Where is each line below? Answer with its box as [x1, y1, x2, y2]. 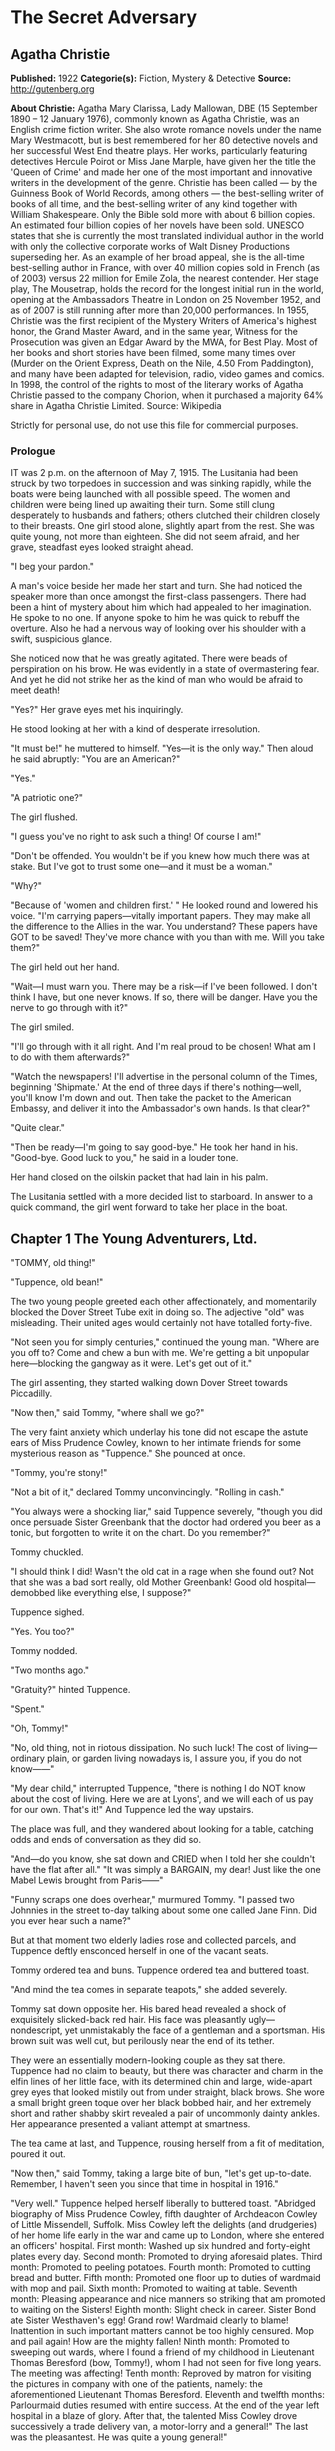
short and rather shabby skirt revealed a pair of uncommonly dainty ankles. [10, 2107, 320, 2120]
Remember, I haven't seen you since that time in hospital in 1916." [10, 2178, 279, 2190]
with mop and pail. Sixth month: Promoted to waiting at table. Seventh [10, 2282, 298, 2295]
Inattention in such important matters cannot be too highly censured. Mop [10, 2325, 315, 2337]
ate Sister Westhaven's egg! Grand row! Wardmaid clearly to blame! [10, 2314, 289, 2326]
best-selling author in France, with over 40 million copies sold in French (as [10, 262, 320, 273]
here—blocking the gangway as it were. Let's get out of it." [10, 1357, 253, 1370]
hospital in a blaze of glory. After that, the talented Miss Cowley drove [10, 2410, 298, 2422]
